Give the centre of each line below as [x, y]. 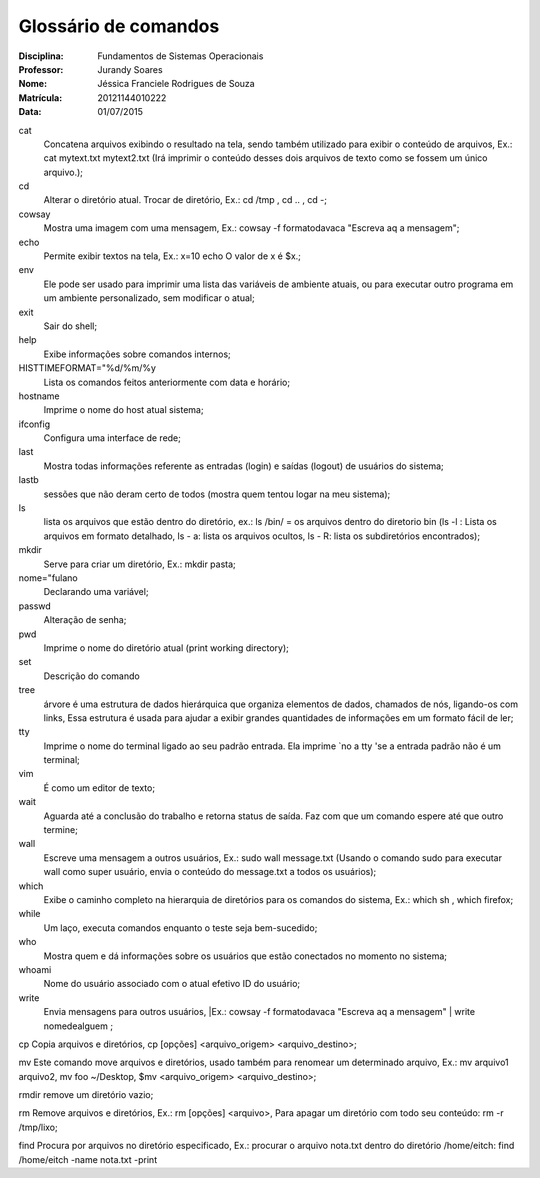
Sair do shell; [70, 326]
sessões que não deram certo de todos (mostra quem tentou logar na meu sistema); [217, 494]
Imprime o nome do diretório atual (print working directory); [166, 647]
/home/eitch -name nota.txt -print [88, 1159]
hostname [39, 396]
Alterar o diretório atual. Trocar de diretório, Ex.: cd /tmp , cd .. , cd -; [185, 200]
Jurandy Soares [130, 69]
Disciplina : [41, 56]
